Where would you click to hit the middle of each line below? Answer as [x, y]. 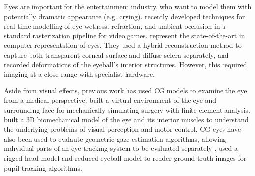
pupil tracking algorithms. [43, 167]
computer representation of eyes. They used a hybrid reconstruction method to [123, 45]
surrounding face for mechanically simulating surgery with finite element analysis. [127, 109]
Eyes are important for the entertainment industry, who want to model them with [128, 6]
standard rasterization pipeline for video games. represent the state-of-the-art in [125, 35]
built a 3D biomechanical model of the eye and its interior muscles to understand [126, 119]
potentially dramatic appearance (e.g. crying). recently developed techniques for [125, 16]
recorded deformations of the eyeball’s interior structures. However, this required [126, 64]
